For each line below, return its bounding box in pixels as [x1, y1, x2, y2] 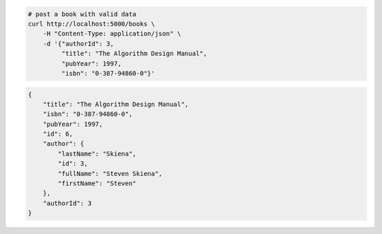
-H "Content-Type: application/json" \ [42, 30, 182, 38]
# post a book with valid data [28, 10, 137, 18]
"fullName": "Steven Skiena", [57, 170, 163, 177]
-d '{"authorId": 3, [42, 40, 115, 47]
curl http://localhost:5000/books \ [28, 20, 156, 28]
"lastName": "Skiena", [57, 149, 137, 158]
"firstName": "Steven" [57, 180, 137, 187]
